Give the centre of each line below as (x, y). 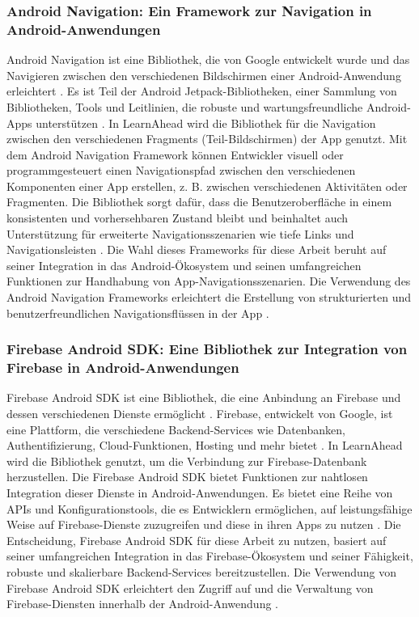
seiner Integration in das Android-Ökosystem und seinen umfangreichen (184, 265)
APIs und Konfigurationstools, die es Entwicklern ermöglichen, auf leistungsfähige (209, 508)
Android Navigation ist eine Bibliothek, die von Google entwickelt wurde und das (208, 59)
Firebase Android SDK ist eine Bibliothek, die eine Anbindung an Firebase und (204, 397)
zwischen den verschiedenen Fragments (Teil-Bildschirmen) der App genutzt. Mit (207, 139)
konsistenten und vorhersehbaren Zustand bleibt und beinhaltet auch (178, 218)
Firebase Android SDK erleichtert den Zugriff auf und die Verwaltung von (190, 587)
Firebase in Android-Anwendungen (123, 368)
